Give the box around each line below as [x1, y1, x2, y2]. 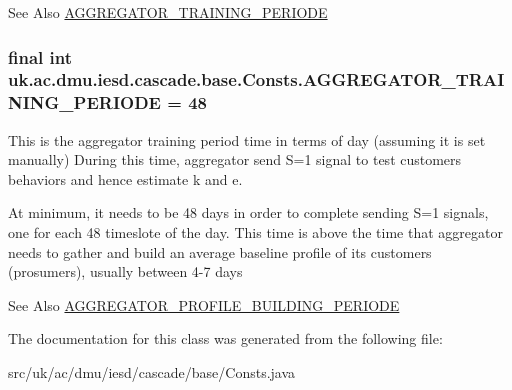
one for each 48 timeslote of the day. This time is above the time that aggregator [8, 222, 503, 243]
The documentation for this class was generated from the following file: [8, 328, 443, 349]
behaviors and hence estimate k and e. [8, 168, 243, 189]
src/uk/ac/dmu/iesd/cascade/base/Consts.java [8, 362, 296, 382]
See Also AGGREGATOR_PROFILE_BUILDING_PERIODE [8, 294, 400, 315]
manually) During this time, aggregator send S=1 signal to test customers [8, 149, 462, 170]
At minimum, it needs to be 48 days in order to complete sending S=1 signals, [8, 202, 489, 223]
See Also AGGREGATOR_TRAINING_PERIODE [8, 2, 328, 22]
